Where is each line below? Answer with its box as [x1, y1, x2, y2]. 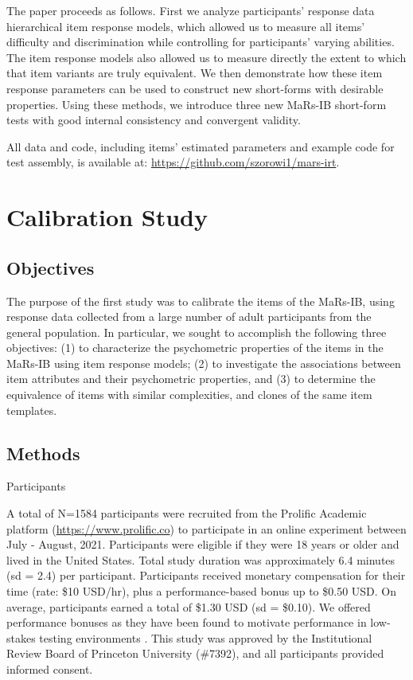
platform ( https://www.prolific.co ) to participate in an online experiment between [6, 520, 407, 537]
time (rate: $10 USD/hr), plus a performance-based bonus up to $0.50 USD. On [6, 583, 397, 600]
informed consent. [6, 661, 93, 677]
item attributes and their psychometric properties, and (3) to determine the [6, 370, 376, 387]
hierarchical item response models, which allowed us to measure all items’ [6, 18, 365, 34]
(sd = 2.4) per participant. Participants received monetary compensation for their [6, 567, 406, 584]
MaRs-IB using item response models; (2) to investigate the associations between [6, 354, 401, 371]
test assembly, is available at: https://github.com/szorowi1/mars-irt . [6, 154, 340, 170]
